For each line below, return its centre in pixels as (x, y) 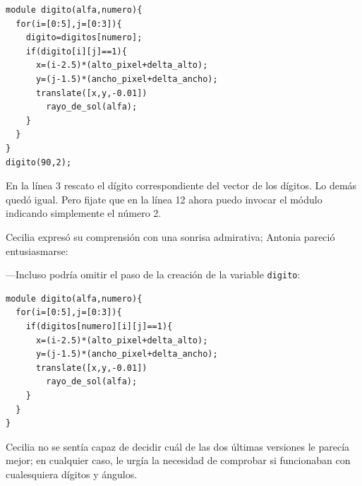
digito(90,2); (39, 162)
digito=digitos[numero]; (84, 38)
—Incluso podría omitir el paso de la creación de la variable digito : (153, 274)
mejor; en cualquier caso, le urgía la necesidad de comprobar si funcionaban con (178, 460)
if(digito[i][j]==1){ (76, 51)
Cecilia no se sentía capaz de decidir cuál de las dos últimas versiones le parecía (178, 446)
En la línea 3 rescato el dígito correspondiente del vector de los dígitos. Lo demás (181, 185)
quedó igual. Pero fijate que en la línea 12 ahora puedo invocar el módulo (164, 199)
